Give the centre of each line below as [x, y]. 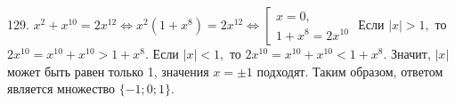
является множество [61, 88]
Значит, [411, 53]
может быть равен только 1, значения [108, 71]
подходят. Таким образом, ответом [350, 71]
